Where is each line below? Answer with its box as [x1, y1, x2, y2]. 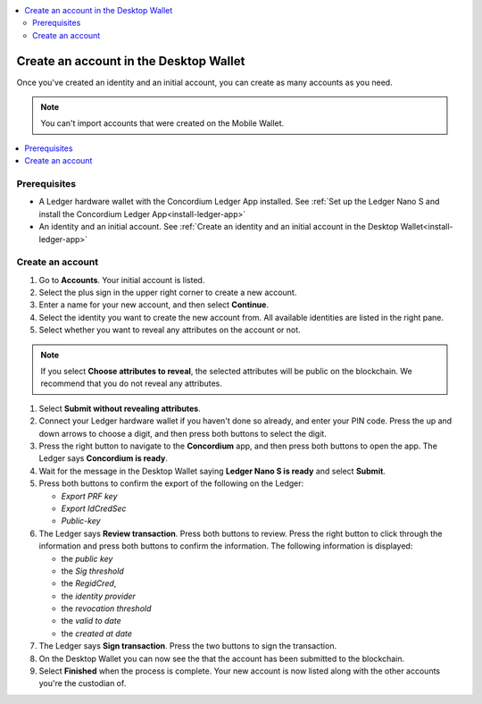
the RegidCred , [61, 578, 117, 589]
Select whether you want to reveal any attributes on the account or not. [38, 324, 301, 335]
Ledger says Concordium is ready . [38, 453, 169, 464]
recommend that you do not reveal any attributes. [40, 378, 223, 389]
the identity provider [61, 591, 136, 601]
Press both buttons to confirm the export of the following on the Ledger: [38, 478, 304, 489]
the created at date [61, 628, 133, 639]
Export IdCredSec [61, 503, 127, 514]
